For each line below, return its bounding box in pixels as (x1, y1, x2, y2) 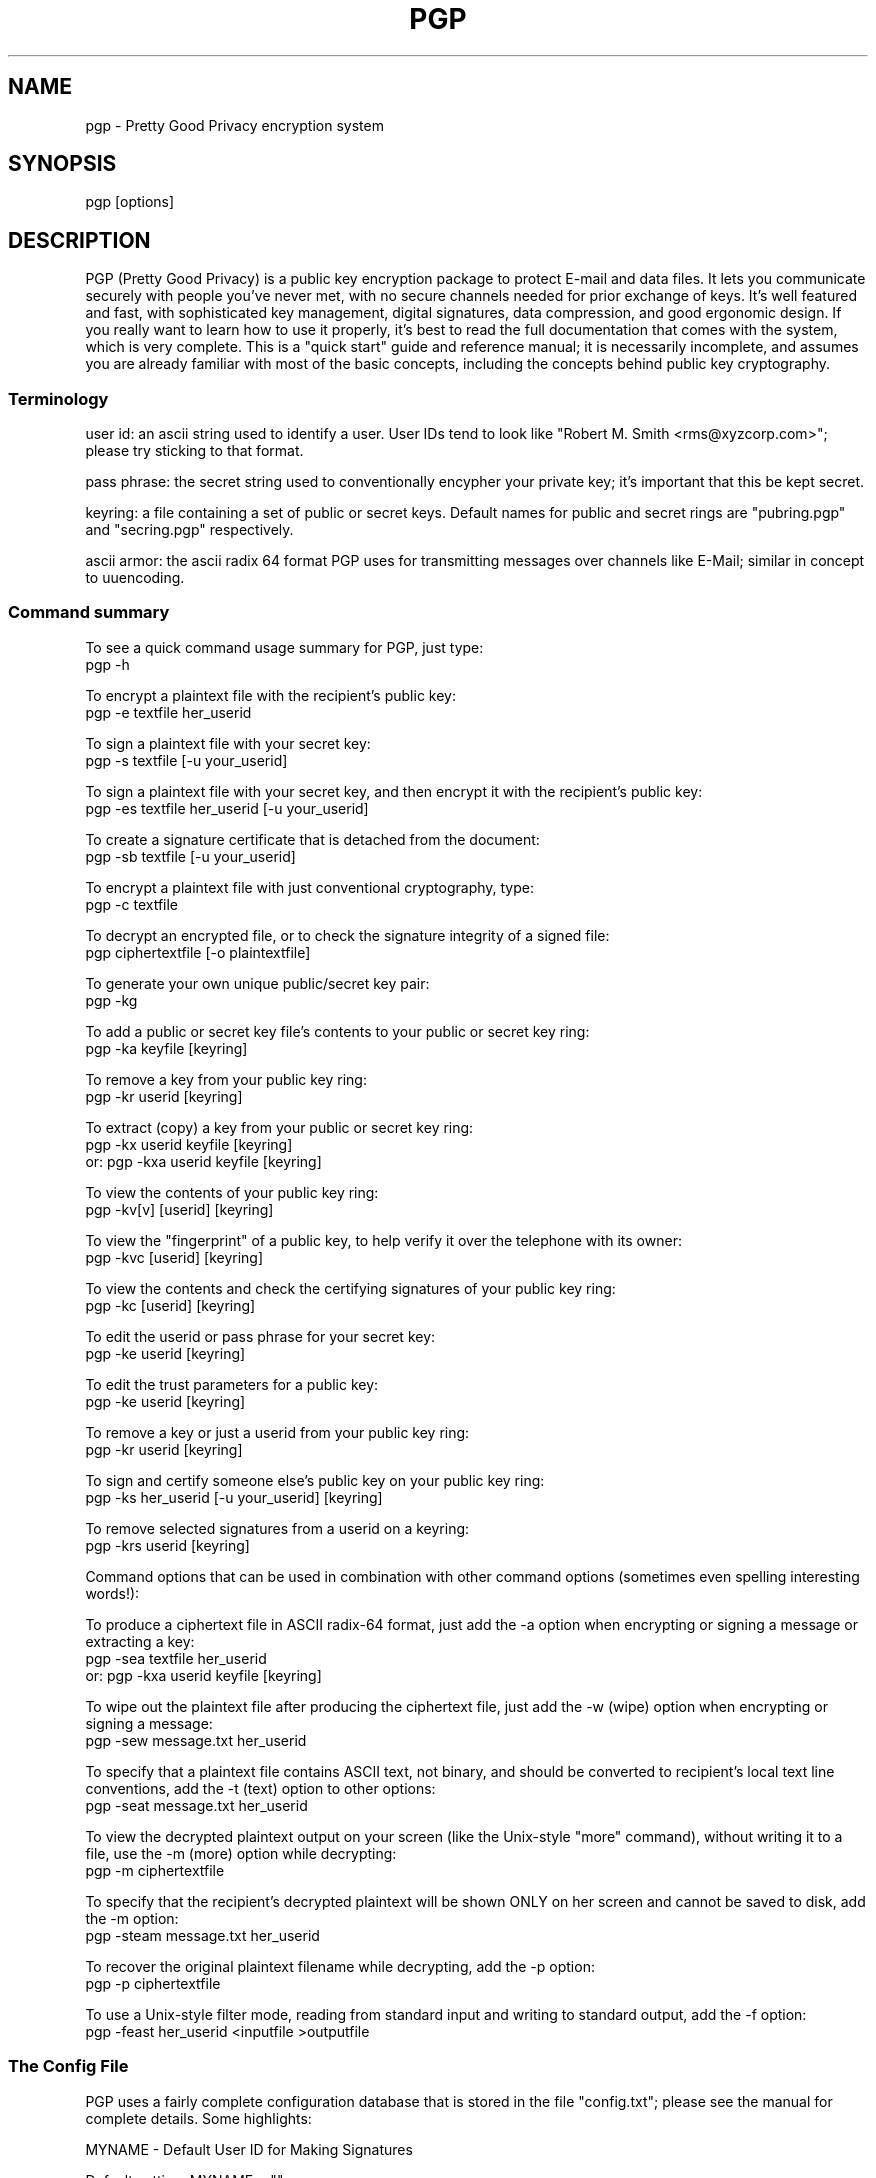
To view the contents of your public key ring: (85, 1183, 379, 1201)
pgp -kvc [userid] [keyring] (85, 1248, 264, 1266)
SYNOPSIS (8, 151, 117, 177)
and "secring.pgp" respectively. (85, 521, 294, 539)
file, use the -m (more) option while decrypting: (85, 1844, 397, 1862)
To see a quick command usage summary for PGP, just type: (85, 638, 484, 656)
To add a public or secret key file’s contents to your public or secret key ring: (85, 1022, 590, 1040)
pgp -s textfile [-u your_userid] (85, 751, 288, 769)
